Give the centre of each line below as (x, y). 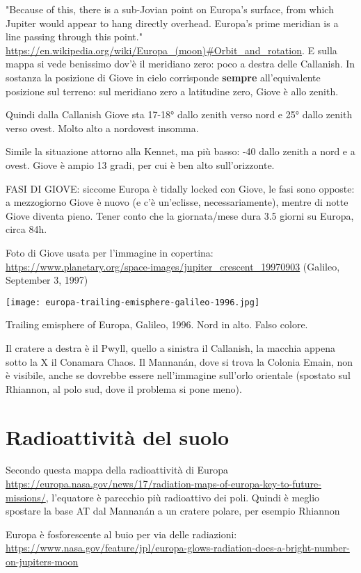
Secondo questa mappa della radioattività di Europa (117, 470)
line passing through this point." (74, 37)
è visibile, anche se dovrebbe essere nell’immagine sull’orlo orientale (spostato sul (178, 375)
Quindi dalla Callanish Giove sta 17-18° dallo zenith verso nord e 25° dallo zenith (179, 114)
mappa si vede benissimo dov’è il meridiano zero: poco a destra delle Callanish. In (180, 64)
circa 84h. (26, 229)
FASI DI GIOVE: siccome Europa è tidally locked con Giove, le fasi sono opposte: (180, 188)
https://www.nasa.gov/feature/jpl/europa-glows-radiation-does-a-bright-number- (178, 548)
